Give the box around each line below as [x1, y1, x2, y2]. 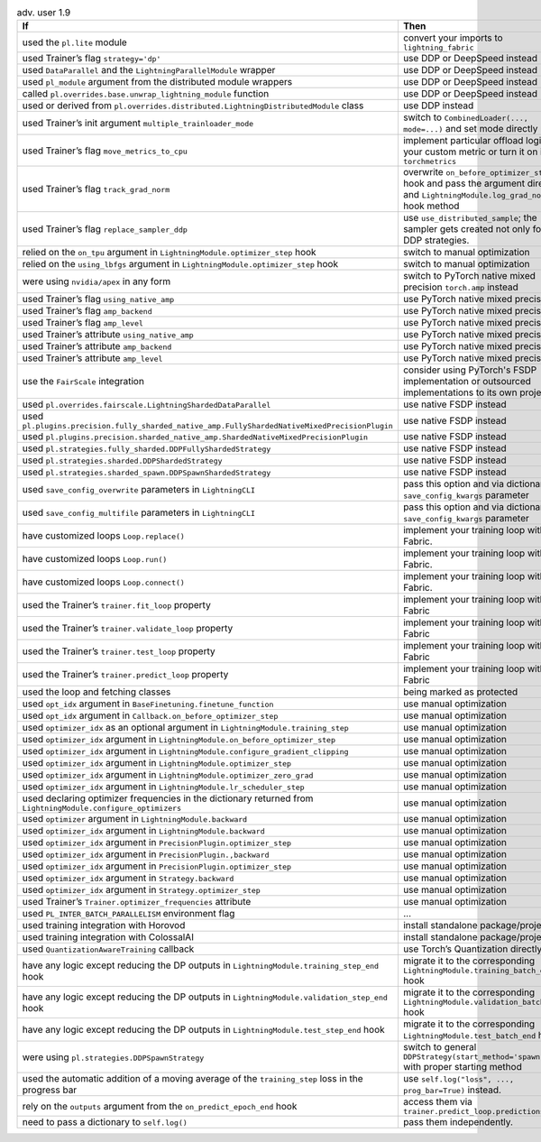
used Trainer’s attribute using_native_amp [22, 328, 194, 341]
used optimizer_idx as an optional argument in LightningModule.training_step [22, 722, 349, 734]
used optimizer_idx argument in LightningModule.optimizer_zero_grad [22, 769, 314, 781]
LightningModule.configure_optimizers [22, 804, 182, 814]
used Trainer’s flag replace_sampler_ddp [22, 223, 188, 235]
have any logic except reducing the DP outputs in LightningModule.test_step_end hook [22, 1024, 385, 1036]
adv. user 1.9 [16, 6, 71, 19]
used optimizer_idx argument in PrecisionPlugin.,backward [22, 848, 270, 861]
